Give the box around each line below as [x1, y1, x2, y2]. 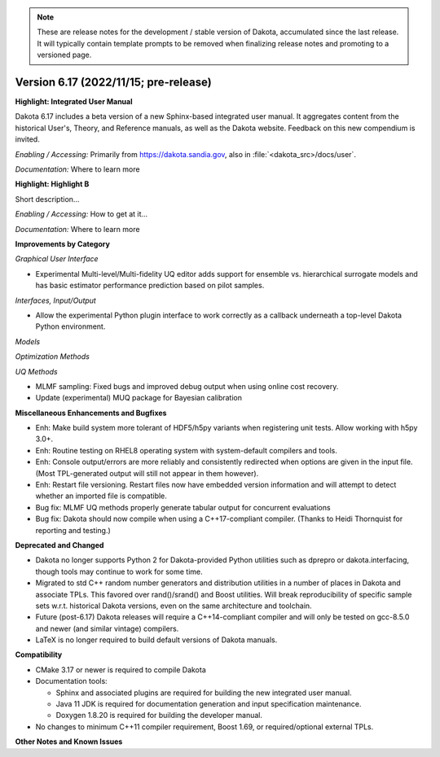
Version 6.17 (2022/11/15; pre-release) [15, 75, 212, 89]
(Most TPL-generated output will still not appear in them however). [35, 468, 259, 478]
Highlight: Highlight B [15, 179, 90, 189]
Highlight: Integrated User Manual [15, 97, 133, 107]
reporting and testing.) [35, 525, 112, 535]
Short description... [15, 194, 80, 203]
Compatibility [15, 650, 63, 659]
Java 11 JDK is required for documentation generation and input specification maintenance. [55, 699, 362, 709]
